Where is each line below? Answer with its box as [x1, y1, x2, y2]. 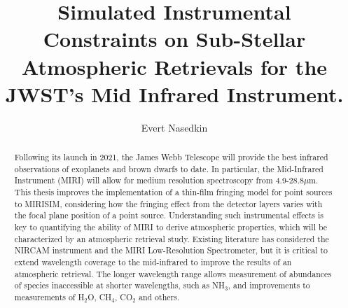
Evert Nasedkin [141, 120, 208, 134]
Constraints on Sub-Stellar [43, 24, 306, 53]
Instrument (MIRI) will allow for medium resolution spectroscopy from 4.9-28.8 [14, 174, 304, 186]
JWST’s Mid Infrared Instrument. [5, 79, 344, 108]
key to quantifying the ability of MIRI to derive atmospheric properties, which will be [14, 221, 328, 233]
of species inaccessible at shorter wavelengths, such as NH [14, 279, 225, 291]
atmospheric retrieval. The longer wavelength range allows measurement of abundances [14, 267, 332, 279]
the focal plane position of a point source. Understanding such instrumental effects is [14, 209, 323, 221]
